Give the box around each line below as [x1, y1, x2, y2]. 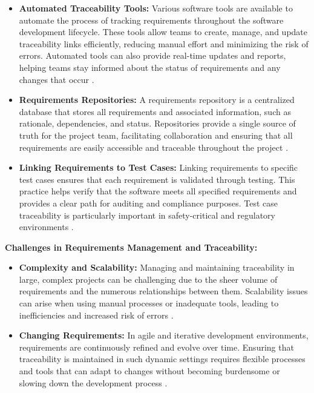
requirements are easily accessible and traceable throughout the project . [19, 140, 289, 153]
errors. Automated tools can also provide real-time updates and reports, [19, 49, 286, 62]
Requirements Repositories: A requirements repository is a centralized [19, 93, 295, 106]
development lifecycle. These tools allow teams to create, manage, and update [19, 25, 308, 38]
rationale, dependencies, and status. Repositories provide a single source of [19, 117, 296, 130]
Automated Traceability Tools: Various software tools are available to [19, 2, 293, 14]
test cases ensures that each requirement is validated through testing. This [19, 173, 295, 185]
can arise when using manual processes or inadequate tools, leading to [19, 297, 279, 309]
